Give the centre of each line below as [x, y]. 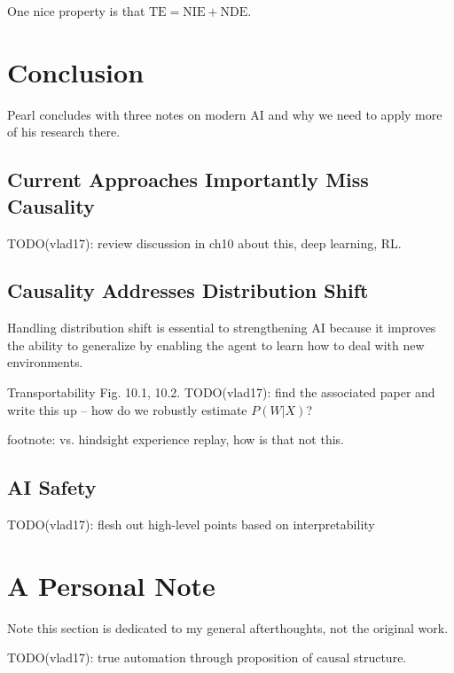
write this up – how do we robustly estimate [127, 409]
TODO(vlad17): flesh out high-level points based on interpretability [191, 524]
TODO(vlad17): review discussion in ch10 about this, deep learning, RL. [204, 243]
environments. [45, 362]
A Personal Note [111, 585]
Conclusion [76, 71]
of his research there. [64, 132]
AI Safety [52, 487]
